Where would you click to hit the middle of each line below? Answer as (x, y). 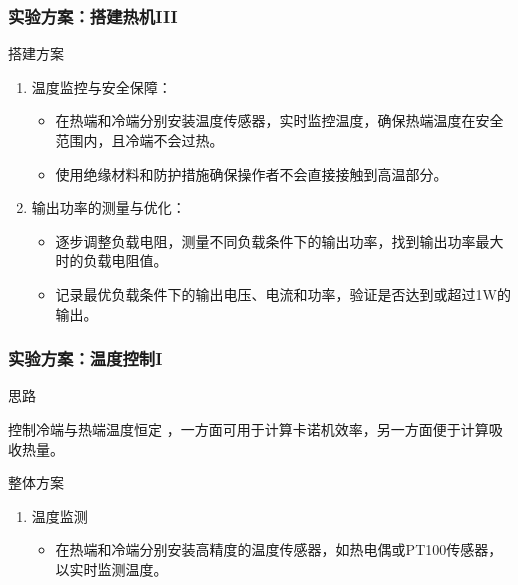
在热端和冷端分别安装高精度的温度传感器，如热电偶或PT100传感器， (279, 549)
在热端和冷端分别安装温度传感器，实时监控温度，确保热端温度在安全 (279, 120)
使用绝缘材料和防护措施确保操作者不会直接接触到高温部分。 (251, 173)
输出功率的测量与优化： (108, 207)
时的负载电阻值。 (111, 260)
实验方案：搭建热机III (93, 15)
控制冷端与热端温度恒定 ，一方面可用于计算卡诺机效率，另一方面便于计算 (248, 428)
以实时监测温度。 (111, 568)
